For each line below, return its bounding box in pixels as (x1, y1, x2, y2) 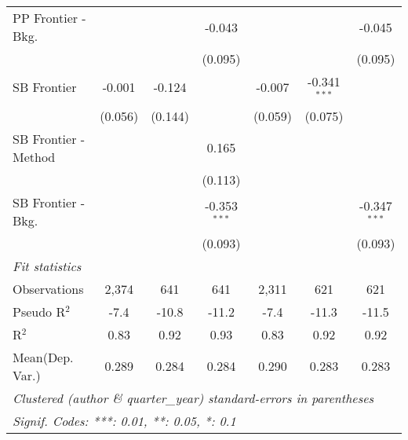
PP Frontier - (13, 9, 86, 27)
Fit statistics (13, 256, 82, 275)
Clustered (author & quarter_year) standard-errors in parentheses (13, 388, 374, 407)
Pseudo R (13, 302, 66, 321)
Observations (13, 279, 84, 298)
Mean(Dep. (13, 347, 74, 366)
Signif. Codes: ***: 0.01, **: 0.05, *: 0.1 (13, 411, 236, 430)
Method (13, 147, 56, 166)
